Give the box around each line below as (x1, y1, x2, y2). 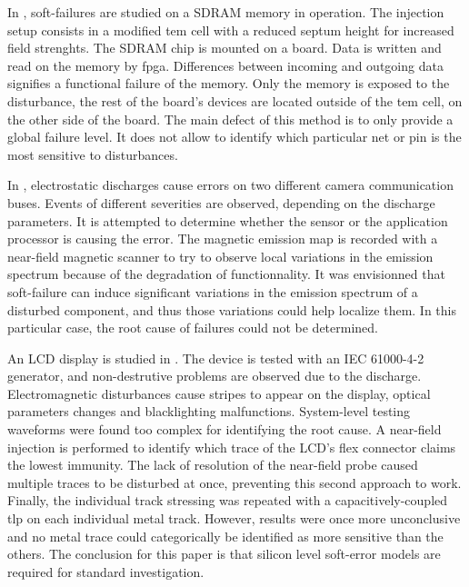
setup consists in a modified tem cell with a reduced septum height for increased (7, 20, 454, 39)
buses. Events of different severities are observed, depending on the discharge (7, 193, 435, 212)
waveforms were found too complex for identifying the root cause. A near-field (7, 420, 442, 439)
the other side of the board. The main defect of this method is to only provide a (7, 109, 454, 128)
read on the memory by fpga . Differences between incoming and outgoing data (7, 55, 444, 75)
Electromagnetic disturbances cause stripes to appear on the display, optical (7, 383, 431, 403)
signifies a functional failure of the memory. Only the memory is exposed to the (7, 74, 450, 93)
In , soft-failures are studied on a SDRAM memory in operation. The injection (7, 3, 444, 21)
